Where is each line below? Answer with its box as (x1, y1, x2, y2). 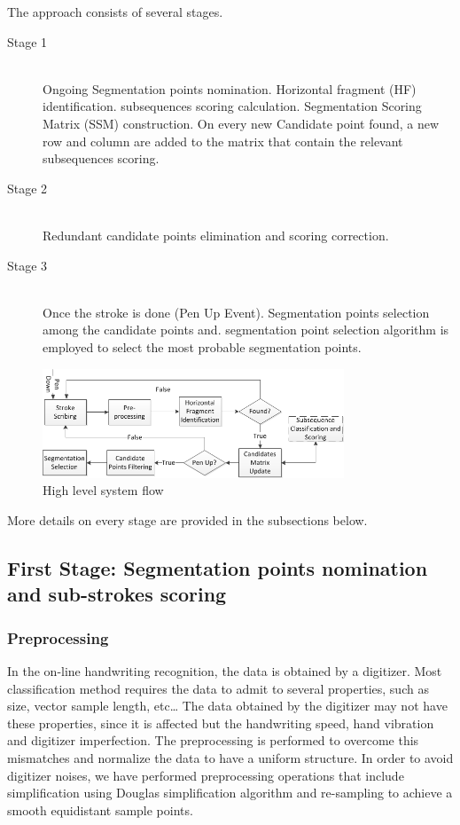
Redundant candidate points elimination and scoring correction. (43, 225, 389, 244)
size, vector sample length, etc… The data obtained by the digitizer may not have (7, 696, 448, 715)
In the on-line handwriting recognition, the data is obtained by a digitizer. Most (7, 661, 442, 680)
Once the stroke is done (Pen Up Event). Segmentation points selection (43, 302, 430, 321)
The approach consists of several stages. (7, 3, 223, 20)
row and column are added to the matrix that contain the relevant (43, 131, 403, 150)
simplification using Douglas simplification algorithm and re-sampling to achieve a (7, 783, 453, 802)
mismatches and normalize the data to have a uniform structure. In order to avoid (7, 748, 454, 766)
